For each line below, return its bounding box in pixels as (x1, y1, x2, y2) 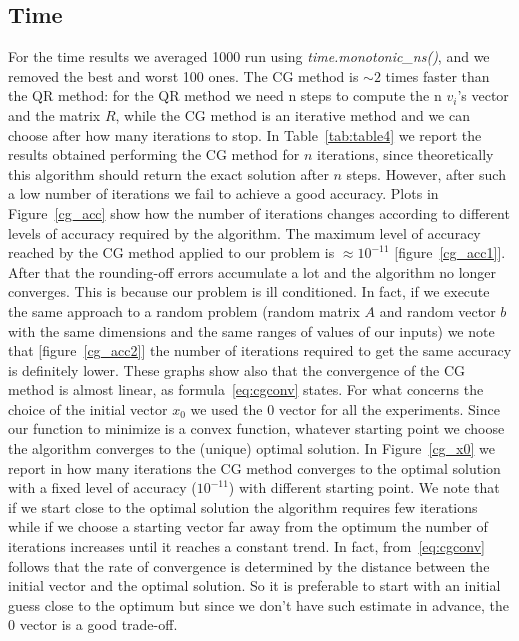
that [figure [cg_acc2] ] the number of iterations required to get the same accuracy (8, 340, 512, 361)
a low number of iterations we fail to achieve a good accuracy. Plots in (8, 183, 439, 204)
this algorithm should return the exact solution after (8, 163, 329, 184)
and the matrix (8, 104, 101, 125)
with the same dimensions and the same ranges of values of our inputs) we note (8, 320, 495, 341)
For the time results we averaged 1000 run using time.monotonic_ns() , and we (8, 46, 490, 67)
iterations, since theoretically (317, 144, 494, 165)
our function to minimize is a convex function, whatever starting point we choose (8, 418, 505, 439)
